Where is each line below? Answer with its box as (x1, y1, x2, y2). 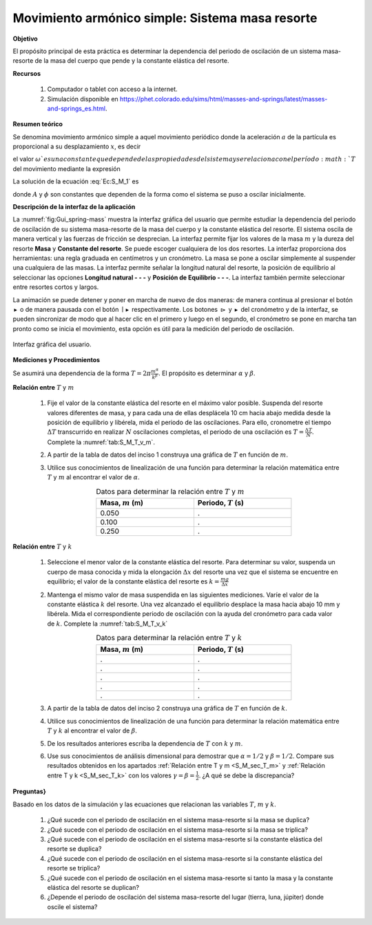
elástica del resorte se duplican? (47, 883, 139, 891)
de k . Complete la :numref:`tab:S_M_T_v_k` (47, 619, 168, 628)
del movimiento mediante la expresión (12, 164, 121, 172)
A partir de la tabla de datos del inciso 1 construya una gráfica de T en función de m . (47, 450, 289, 459)
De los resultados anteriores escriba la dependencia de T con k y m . (47, 739, 243, 748)
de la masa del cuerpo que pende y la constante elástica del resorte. (34, 57, 229, 65)
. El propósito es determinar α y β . (158, 369, 256, 377)
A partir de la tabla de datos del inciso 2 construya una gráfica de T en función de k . (47, 704, 287, 713)
